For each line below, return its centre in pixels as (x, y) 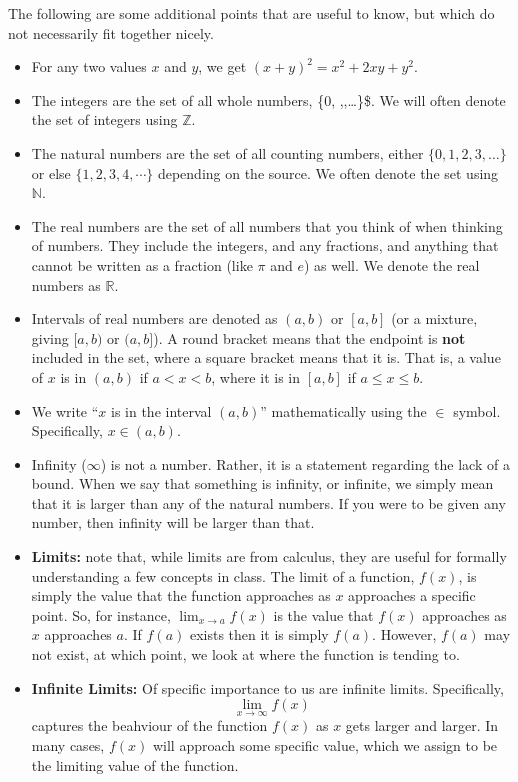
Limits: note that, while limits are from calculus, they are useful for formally (269, 556)
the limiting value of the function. (135, 764)
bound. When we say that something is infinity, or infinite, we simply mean (262, 483)
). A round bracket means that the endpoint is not (309, 337)
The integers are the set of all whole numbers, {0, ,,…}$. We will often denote (268, 99)
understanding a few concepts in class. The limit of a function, (223, 575)
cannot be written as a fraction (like (142, 264)
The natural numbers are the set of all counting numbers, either (227, 152)
